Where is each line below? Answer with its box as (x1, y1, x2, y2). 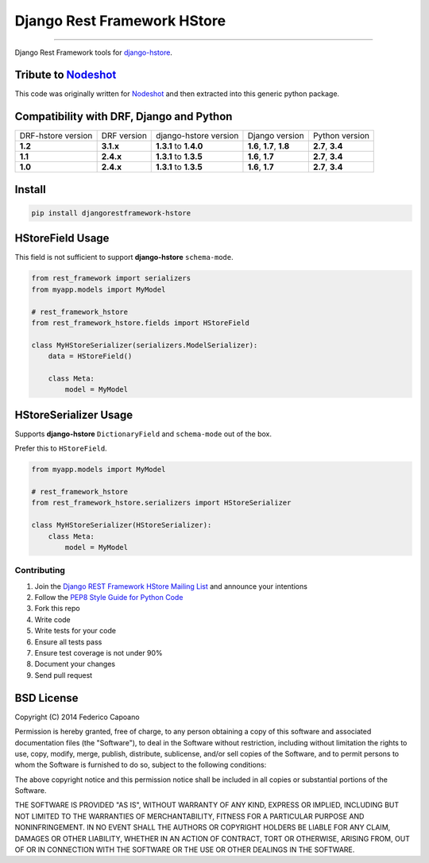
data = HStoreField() (48, 352, 133, 361)
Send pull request (34, 670, 93, 679)
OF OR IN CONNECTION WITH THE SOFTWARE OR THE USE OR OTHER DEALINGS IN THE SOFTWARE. (14, 845, 355, 854)
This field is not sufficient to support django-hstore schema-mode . (14, 253, 234, 262)
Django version (247, 130, 305, 141)
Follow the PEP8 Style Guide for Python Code (34, 593, 184, 602)
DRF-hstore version (19, 130, 93, 141)
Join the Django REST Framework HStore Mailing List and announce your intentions (34, 581, 307, 591)
